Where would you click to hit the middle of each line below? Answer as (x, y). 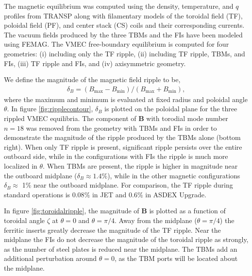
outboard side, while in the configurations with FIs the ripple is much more (116, 156)
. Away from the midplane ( (156, 220)
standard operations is (37, 194)
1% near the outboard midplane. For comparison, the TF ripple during (127, 185)
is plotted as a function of (187, 211)
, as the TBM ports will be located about (176, 258)
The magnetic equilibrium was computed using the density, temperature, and (119, 6)
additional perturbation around (50, 258)
